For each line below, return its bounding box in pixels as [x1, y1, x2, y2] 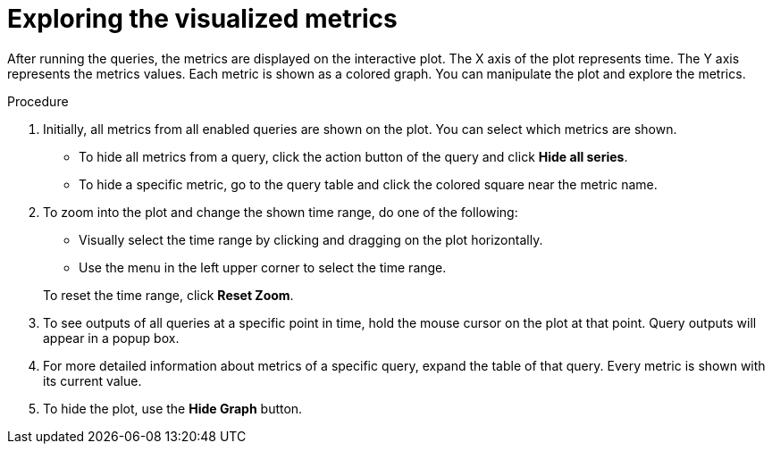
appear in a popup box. [43, 330, 180, 346]
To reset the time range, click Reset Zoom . [43, 287, 294, 303]
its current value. [43, 372, 142, 388]
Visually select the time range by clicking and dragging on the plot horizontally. [79, 231, 543, 247]
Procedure [7, 93, 69, 109]
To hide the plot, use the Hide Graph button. [43, 400, 303, 416]
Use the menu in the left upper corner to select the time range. [79, 259, 447, 275]
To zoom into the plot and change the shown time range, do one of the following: [43, 204, 518, 220]
